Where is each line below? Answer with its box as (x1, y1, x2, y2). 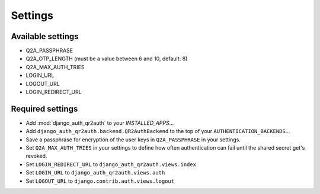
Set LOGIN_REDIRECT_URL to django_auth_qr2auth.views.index (25, 160, 197, 168)
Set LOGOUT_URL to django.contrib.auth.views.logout (25, 177, 175, 185)
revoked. (25, 153, 47, 160)
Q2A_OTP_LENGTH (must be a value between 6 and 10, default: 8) (25, 55, 188, 62)
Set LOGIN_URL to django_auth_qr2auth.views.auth (25, 169, 165, 176)
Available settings (11, 31, 79, 41)
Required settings (11, 104, 78, 114)
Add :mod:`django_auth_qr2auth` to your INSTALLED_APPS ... (25, 119, 174, 127)
